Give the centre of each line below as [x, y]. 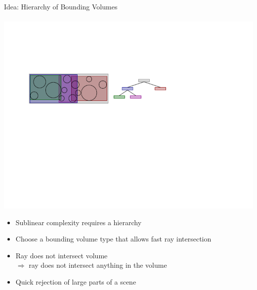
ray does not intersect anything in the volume [98, 265]
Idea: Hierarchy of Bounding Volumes [61, 6]
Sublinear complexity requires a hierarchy [79, 222]
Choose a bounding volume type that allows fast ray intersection [113, 239]
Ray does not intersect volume [62, 255]
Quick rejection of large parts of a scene [76, 282]
